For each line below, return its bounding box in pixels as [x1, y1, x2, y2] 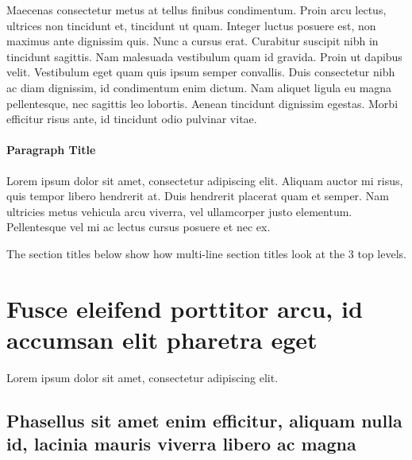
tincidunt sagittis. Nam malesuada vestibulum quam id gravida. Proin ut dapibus [6, 48, 402, 64]
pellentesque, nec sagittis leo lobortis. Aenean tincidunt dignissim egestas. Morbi [6, 95, 399, 111]
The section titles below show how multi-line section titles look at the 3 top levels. [6, 245, 406, 261]
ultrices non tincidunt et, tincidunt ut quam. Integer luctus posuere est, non [6, 17, 376, 33]
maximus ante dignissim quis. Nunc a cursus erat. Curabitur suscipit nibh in [6, 33, 379, 49]
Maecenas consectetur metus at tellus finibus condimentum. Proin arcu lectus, [6, 2, 387, 17]
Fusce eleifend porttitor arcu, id [6, 292, 363, 324]
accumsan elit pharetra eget [6, 323, 318, 355]
